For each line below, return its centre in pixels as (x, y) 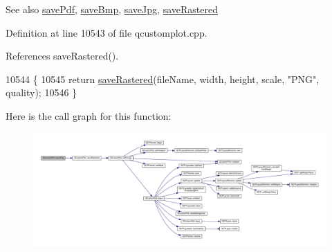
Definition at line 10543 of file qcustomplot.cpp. (107, 32)
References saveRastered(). (62, 56)
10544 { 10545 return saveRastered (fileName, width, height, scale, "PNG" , (163, 79)
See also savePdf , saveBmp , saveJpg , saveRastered (112, 9)
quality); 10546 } (41, 92)
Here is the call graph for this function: (89, 115)
